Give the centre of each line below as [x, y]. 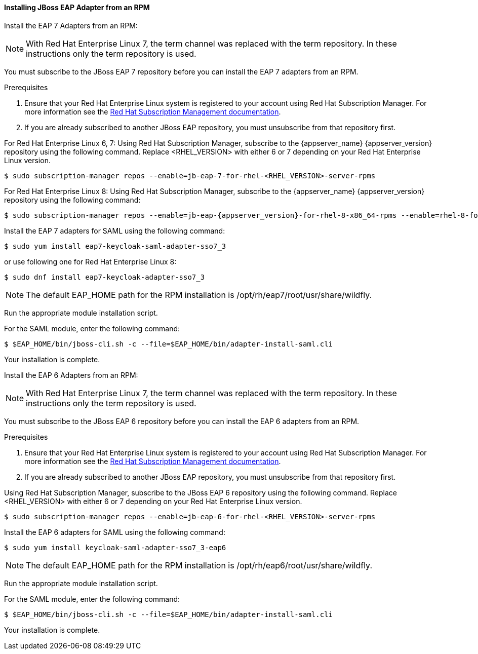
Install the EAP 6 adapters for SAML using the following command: [115, 532]
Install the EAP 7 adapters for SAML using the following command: [115, 230]
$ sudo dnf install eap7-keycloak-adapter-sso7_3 [105, 277]
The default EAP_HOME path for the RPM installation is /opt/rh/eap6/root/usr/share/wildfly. [199, 565]
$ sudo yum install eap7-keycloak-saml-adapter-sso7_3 [115, 246]
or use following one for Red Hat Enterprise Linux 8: [90, 261]
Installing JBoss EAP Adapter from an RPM [77, 7]
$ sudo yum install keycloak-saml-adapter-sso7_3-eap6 [115, 547]
